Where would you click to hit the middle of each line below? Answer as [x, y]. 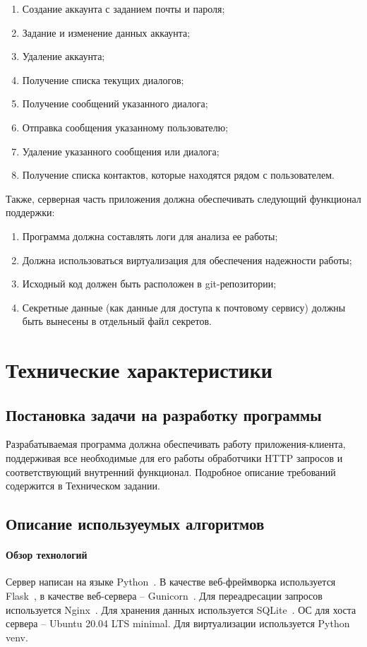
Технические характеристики [139, 370]
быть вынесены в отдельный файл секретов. [117, 321]
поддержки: [30, 212]
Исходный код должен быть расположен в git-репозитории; [149, 284]
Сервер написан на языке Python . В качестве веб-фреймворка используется [171, 582]
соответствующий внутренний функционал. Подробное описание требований [171, 471]
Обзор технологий [47, 555]
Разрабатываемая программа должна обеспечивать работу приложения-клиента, [176, 444]
